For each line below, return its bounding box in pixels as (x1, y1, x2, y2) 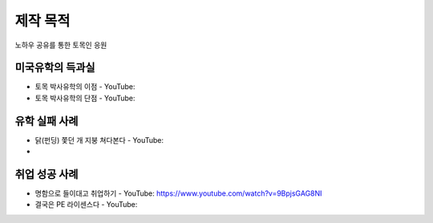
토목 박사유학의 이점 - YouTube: (34, 82, 136, 91)
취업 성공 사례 (14, 167, 79, 180)
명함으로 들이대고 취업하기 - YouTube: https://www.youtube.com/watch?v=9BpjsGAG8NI (34, 189, 322, 198)
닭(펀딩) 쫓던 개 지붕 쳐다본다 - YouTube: (34, 135, 164, 144)
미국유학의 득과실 (14, 61, 95, 75)
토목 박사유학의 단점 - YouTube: (34, 93, 136, 103)
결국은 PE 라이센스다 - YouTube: (34, 200, 138, 209)
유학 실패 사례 (14, 114, 79, 128)
